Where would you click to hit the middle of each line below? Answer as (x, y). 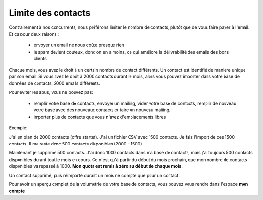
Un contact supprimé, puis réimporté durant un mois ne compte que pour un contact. (94, 175)
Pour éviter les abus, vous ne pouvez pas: (51, 92)
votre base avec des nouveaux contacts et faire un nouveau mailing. (102, 110)
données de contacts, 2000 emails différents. (55, 83)
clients (40, 59)
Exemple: (18, 128)
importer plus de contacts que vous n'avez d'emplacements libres (100, 117)
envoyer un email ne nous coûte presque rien (79, 45)
